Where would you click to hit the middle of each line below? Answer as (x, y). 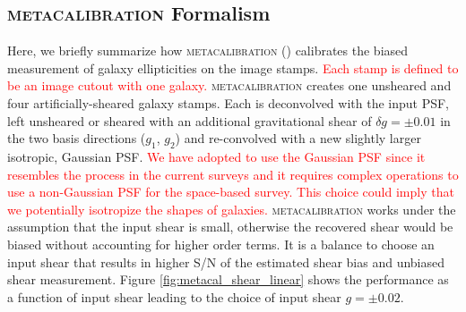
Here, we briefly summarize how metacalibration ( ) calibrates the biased (208, 51)
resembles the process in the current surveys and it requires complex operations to (233, 174)
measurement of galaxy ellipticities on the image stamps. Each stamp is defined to (233, 67)
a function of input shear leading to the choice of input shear (174, 296)
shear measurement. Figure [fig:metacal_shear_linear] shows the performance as (228, 279)
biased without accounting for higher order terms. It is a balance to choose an (221, 244)
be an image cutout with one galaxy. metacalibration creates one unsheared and (229, 85)
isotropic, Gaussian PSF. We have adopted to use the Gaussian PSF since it (216, 156)
